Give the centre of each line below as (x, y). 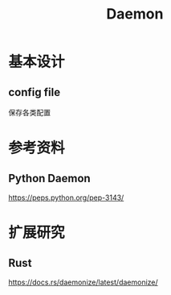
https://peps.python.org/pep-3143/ (66, 197)
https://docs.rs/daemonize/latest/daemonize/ (83, 282)
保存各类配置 (29, 112)
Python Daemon (49, 178)
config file (35, 92)
